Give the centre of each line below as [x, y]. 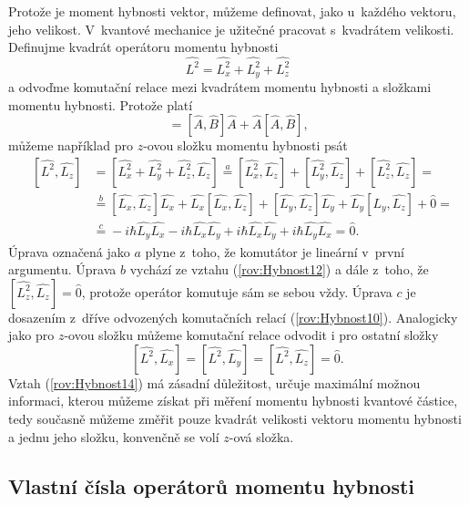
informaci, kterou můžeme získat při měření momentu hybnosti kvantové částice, [233, 401]
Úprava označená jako [69, 251]
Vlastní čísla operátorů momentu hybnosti [212, 485]
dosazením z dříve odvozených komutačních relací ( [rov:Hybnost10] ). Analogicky [233, 317]
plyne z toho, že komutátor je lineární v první [275, 251]
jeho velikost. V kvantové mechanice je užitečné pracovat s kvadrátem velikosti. [231, 29]
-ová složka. [261, 436]
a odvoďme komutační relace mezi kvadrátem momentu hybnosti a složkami [220, 86]
